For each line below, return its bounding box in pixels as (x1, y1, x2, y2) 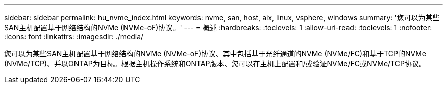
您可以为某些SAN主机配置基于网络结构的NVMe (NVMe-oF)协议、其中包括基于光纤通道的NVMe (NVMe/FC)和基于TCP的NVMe (4, 49, 426, 58)
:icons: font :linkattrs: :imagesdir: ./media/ (4, 32, 144, 41)
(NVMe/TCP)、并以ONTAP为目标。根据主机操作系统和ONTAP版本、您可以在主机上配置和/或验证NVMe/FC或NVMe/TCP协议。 (4, 59, 426, 68)
